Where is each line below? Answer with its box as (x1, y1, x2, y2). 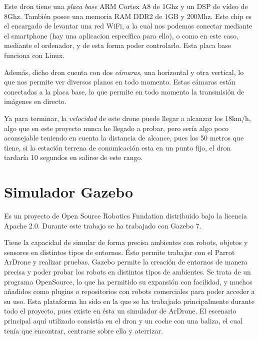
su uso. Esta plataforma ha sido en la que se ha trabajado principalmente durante (4, 295, 254, 306)
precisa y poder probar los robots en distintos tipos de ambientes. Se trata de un (4, 266, 251, 276)
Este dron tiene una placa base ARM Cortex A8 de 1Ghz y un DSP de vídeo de (4, 1, 248, 11)
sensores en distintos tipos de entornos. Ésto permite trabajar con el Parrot (4, 246, 235, 257)
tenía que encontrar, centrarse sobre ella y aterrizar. (4, 325, 163, 335)
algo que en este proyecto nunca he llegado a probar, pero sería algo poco (4, 122, 229, 133)
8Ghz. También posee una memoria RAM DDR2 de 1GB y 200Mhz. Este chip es (4, 10, 252, 21)
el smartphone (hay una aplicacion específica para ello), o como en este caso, (4, 30, 238, 40)
